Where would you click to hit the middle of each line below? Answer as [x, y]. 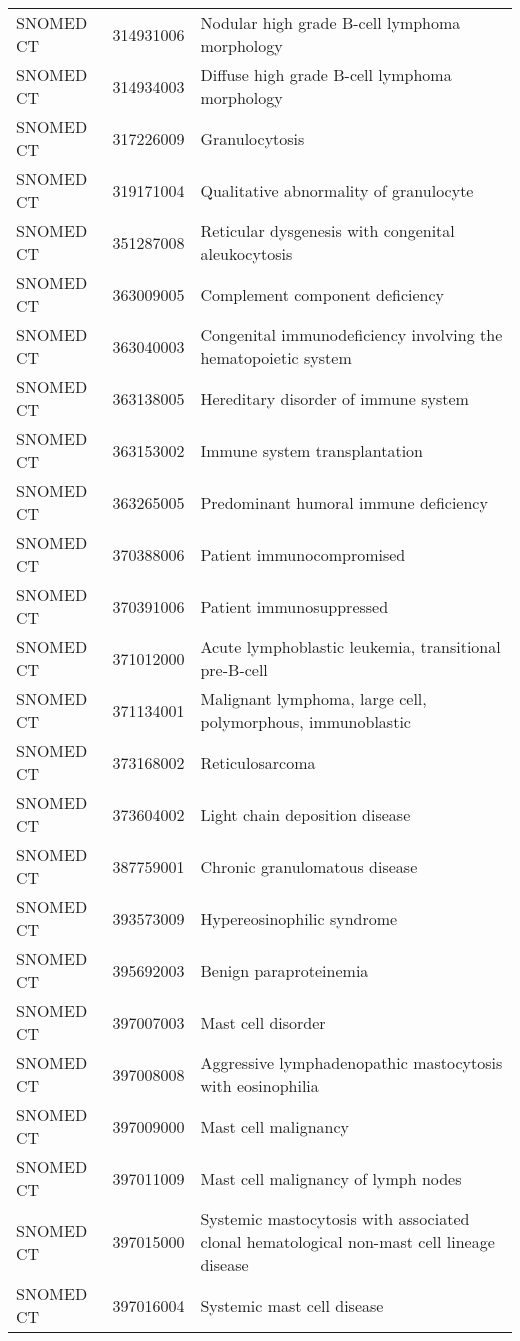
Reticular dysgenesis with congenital [327, 230]
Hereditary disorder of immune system [334, 398]
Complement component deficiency [322, 294]
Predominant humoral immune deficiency [344, 502]
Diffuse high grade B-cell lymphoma [326, 74]
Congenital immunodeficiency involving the [351, 334]
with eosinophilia [259, 1085]
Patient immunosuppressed [294, 606]
